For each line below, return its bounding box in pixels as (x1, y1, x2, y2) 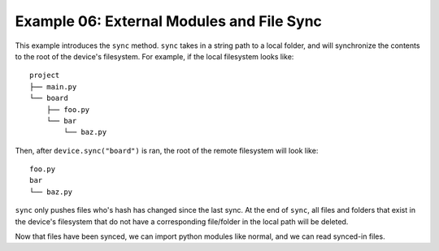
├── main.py (29, 82, 77, 91)
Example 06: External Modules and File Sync (15, 12, 323, 30)
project (29, 71, 60, 80)
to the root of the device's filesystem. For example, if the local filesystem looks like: (15, 51, 294, 61)
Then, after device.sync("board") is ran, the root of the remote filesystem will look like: (15, 145, 319, 155)
